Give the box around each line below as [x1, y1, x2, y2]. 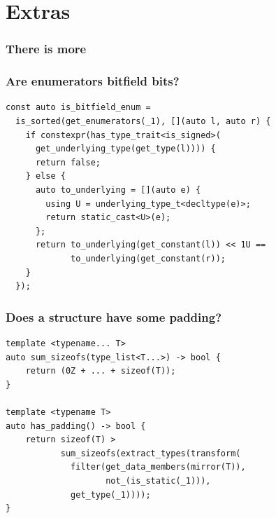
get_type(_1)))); [71, 489, 151, 500]
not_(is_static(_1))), [106, 475, 211, 486]
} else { [25, 171, 66, 182]
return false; [35, 157, 101, 168]
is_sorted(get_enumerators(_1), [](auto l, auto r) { [15, 116, 271, 127]
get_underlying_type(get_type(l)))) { [35, 144, 216, 154]
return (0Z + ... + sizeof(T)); [25, 366, 176, 376]
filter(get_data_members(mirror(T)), [71, 462, 246, 472]
